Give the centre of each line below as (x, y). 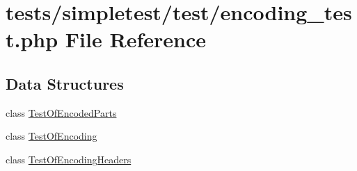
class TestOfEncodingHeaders (69, 159)
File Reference (135, 39)
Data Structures (65, 83)
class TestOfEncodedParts (61, 112)
